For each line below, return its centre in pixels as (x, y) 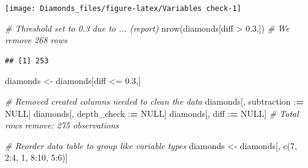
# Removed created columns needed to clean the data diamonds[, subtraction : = (154, 101)
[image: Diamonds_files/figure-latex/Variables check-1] (123, 9)
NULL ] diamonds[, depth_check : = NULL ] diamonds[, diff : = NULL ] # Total (152, 113)
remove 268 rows (36, 40)
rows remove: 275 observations (62, 125)
